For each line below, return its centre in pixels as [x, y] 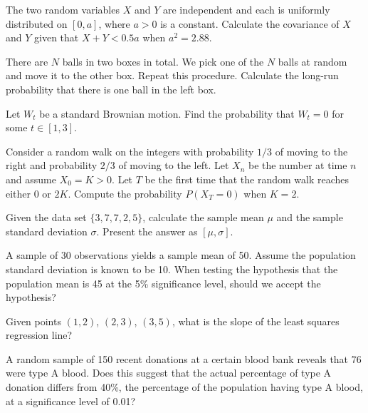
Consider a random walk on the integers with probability [130, 151]
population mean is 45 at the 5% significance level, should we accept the [163, 283]
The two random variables [63, 9]
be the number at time [298, 165]
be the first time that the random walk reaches [247, 179]
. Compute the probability [125, 193]
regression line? [39, 335]
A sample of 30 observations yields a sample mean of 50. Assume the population [181, 255]
